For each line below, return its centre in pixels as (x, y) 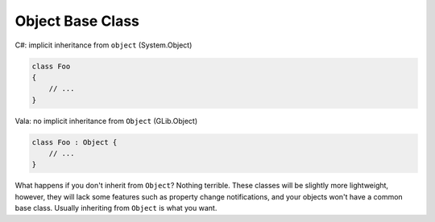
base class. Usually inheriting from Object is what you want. (116, 208)
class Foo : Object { (75, 142)
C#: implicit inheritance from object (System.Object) (104, 45)
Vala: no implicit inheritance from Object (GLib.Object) (106, 121)
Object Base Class (77, 21)
